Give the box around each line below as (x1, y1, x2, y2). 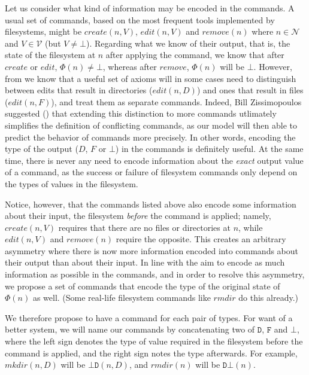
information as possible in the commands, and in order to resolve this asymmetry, (5, 268, 305, 281)
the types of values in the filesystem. (5, 177, 138, 190)
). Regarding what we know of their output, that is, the (86, 36, 290, 49)
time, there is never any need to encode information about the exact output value (5, 154, 304, 166)
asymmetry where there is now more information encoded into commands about (5, 244, 299, 257)
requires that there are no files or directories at (58, 221, 231, 233)
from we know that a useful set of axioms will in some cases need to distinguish (5, 72, 296, 84)
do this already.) (238, 291, 298, 304)
